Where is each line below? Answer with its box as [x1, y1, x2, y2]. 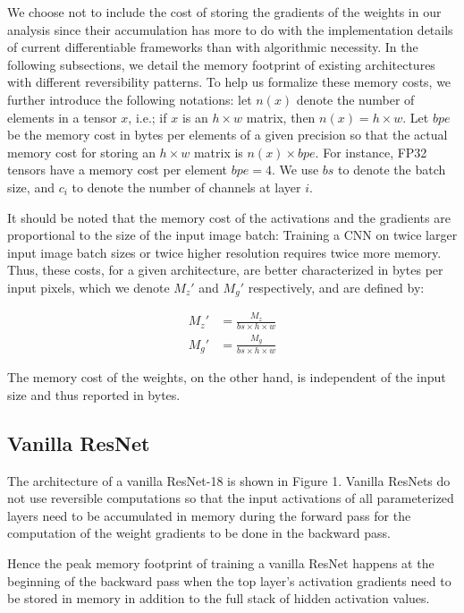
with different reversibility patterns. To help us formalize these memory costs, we [7, 72, 451, 91]
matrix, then [246, 107, 316, 126]
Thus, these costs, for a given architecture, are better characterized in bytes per [7, 260, 443, 279]
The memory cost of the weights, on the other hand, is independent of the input [7, 368, 446, 387]
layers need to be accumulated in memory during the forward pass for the [7, 506, 411, 524]
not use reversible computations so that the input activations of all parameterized [7, 489, 454, 507]
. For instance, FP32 [315, 142, 427, 161]
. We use [271, 160, 319, 179]
